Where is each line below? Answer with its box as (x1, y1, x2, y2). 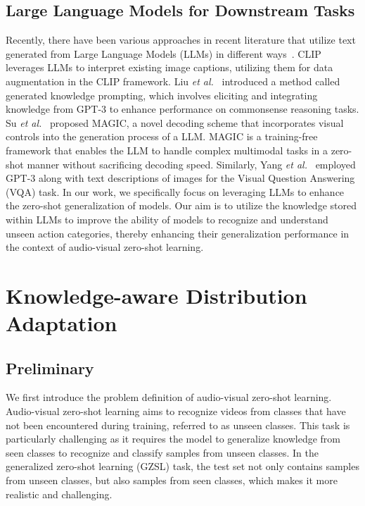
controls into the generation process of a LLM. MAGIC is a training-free (6, 129, 318, 144)
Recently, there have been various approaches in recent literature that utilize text (6, 32, 356, 47)
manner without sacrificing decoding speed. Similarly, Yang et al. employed (27, 156, 356, 171)
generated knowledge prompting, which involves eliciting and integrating (6, 87, 318, 102)
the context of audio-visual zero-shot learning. (6, 240, 204, 254)
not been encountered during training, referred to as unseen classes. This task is (6, 417, 350, 432)
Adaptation (6, 309, 117, 338)
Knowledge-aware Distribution (6, 280, 307, 309)
